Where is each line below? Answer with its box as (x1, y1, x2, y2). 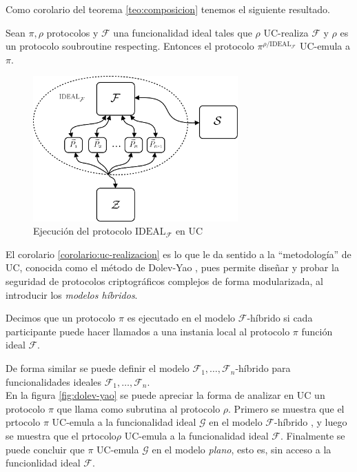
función (301, 324, 333, 338)
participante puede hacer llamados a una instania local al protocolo (6, 324, 290, 338)
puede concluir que (6, 442, 85, 456)
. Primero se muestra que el (228, 401, 345, 415)
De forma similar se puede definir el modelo (6, 361, 190, 375)
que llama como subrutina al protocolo (57, 401, 221, 415)
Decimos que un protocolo (6, 311, 116, 325)
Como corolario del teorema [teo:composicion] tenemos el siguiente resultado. (6, 2, 330, 16)
